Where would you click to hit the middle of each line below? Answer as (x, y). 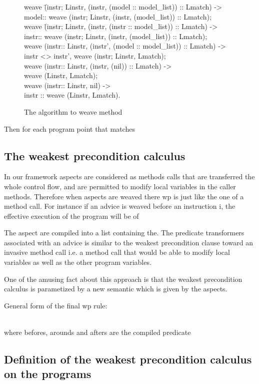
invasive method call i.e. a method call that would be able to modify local (117, 252)
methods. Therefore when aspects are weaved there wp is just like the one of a (124, 196)
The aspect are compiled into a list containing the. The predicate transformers (124, 233)
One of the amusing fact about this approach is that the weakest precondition (123, 279)
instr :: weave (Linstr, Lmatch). (72, 95)
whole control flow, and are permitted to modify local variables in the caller (120, 186)
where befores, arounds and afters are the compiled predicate (97, 332)
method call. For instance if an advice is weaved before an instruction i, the (120, 206)
